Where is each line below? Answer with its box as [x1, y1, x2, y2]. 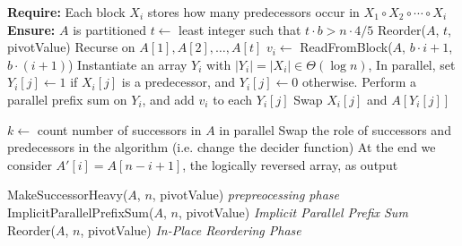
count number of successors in [37, 120, 202, 139]
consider [7, 155, 52, 174]
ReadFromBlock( [300, 38, 393, 56]
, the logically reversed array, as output [182, 155, 398, 174]
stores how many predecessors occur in [147, 3, 360, 21]
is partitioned [73, 20, 146, 38]
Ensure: [7, 20, 56, 38]
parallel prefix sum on [7, 89, 127, 108]
